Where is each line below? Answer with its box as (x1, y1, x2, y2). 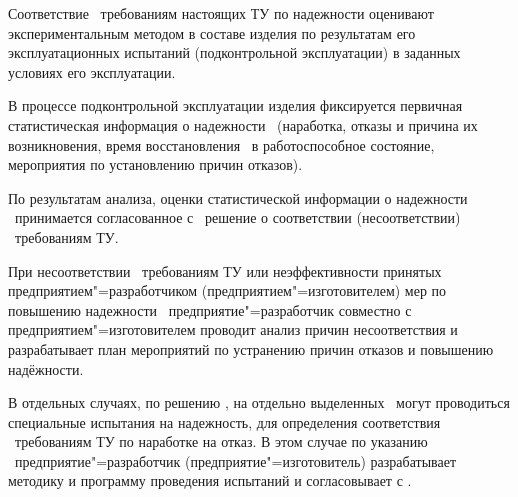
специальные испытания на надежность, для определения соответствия (8, 411, 441, 432)
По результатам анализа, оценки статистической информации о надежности (8, 187, 468, 208)
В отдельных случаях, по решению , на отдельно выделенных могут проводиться (8, 392, 510, 413)
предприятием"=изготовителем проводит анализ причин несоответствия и (8, 319, 458, 340)
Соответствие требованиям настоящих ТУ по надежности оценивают (8, 3, 434, 23)
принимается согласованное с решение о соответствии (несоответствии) (14, 207, 461, 228)
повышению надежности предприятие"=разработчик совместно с (8, 299, 412, 320)
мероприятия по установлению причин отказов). (8, 154, 303, 175)
